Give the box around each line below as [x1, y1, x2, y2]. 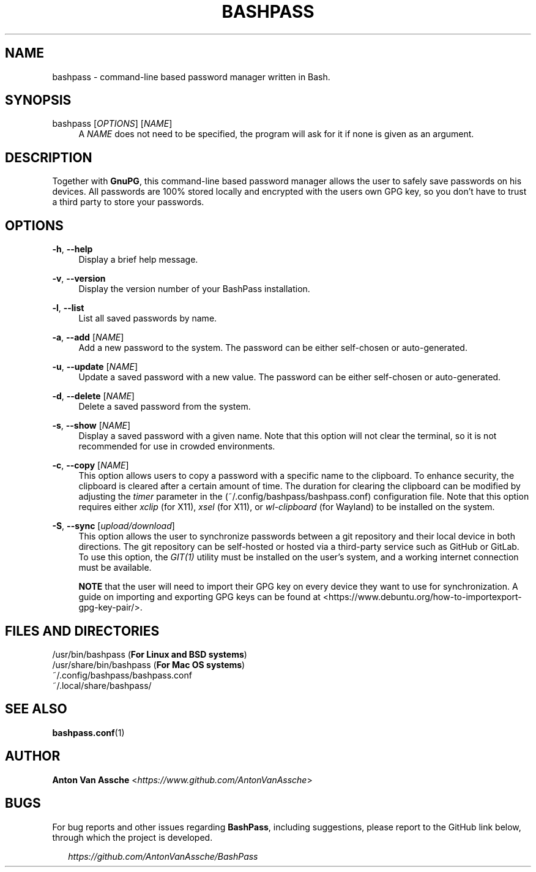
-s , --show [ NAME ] [52, 420, 131, 431]
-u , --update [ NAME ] [52, 361, 138, 372]
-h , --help [52, 244, 93, 255]
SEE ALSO [5, 701, 67, 717]
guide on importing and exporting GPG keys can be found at [78, 592, 321, 603]
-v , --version [52, 273, 106, 284]
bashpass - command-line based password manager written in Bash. [52, 71, 330, 82]
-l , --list [52, 303, 84, 314]
